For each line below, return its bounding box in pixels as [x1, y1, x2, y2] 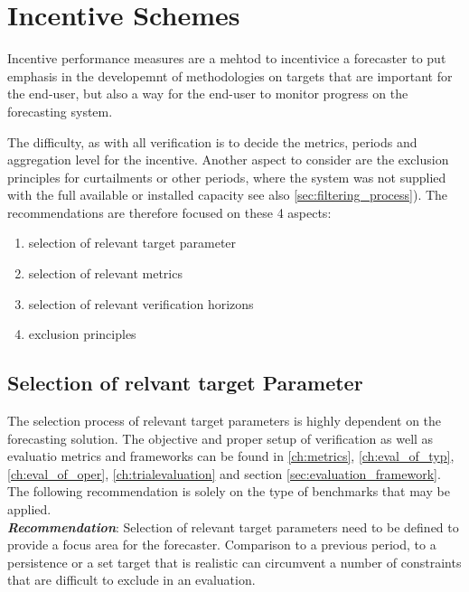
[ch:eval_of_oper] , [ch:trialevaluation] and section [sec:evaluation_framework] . [7, 464, 441, 483]
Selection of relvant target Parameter [7, 369, 363, 397]
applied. [7, 500, 52, 519]
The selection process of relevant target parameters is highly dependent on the [7, 411, 442, 430]
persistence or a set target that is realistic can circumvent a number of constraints [7, 552, 462, 571]
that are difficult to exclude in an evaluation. [7, 570, 256, 589]
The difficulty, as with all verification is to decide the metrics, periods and [7, 132, 417, 151]
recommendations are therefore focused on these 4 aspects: [7, 202, 332, 221]
